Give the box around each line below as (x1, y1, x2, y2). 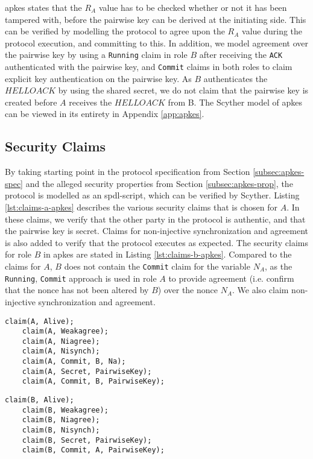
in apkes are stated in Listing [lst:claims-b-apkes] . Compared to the (43, 248, 292, 261)
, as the (265, 260, 292, 273)
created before (5, 95, 57, 108)
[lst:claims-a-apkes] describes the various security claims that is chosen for (5, 201, 277, 214)
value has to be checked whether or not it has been (98, 1, 287, 13)
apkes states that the (5, 1, 82, 13)
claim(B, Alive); (5, 396, 74, 405)
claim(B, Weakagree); (22, 405, 109, 414)
